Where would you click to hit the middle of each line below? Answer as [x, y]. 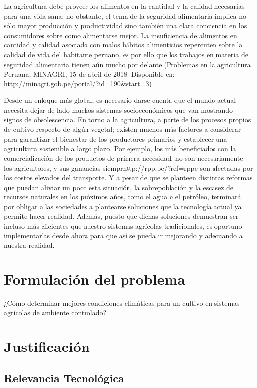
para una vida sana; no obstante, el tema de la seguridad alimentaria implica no [125, 16]
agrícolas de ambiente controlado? [55, 312]
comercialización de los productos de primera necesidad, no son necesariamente [124, 158]
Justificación [47, 346]
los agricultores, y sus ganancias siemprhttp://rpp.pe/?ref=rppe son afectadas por [128, 168]
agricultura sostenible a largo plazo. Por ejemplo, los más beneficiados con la [120, 148]
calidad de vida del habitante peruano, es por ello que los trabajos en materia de [126, 54]
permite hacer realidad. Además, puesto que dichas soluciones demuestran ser [121, 216]
